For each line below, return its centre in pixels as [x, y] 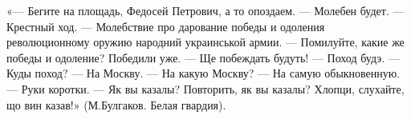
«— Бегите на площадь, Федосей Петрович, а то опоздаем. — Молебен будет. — [205, 10]
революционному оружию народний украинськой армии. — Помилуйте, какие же [205, 42]
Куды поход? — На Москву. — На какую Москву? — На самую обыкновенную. [203, 73]
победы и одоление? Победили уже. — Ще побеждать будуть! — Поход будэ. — [203, 57]
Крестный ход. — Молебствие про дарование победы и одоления [166, 26]
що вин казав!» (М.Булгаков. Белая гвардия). [116, 104]
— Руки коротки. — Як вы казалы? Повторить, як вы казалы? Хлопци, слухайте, [205, 88]
